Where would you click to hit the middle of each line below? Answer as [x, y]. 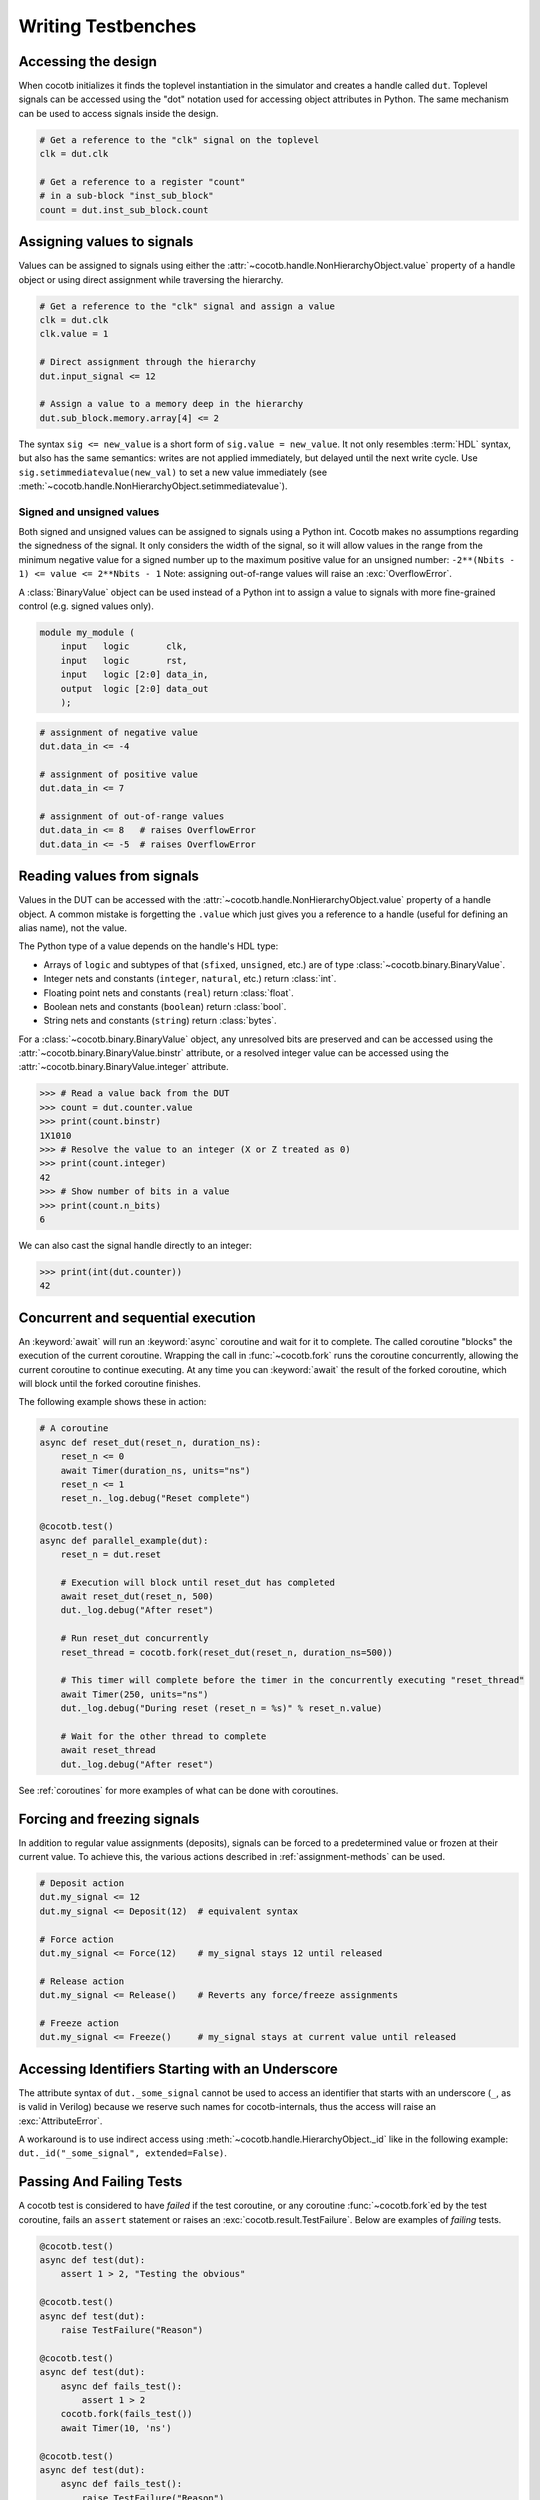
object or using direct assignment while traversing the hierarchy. [151, 279]
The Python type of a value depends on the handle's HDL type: [148, 946]
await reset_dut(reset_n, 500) [137, 1596]
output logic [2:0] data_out [134, 688]
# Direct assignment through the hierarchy [148, 362]
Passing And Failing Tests [100, 2181]
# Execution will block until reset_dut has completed [197, 1582]
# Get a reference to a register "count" [142, 181]
